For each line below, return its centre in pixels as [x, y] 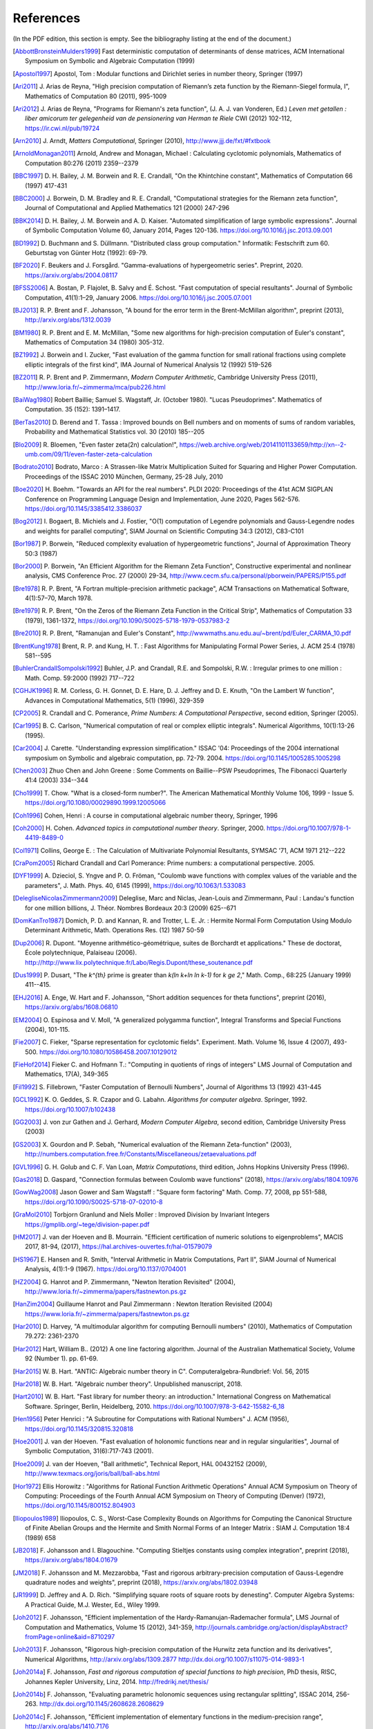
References [47, 18]
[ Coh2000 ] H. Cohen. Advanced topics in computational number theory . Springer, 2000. [139, 828]
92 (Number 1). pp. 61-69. [62, 1358]
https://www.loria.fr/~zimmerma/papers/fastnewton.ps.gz [107, 1313]
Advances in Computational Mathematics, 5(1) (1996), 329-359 [115, 700]
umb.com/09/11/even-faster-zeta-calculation [89, 454]
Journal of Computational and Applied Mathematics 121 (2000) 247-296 [127, 208]
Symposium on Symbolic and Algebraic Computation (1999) [110, 61]
